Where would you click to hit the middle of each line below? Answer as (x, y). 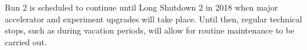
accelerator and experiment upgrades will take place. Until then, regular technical (153, 19)
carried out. (26, 41)
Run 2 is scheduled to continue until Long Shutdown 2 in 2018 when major (142, 7)
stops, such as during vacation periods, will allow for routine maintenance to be (150, 30)
